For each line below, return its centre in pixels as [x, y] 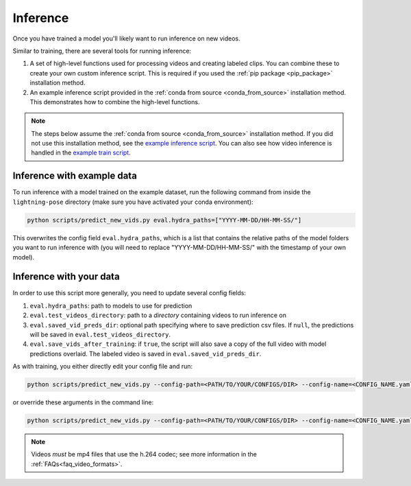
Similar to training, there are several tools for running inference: [102, 51]
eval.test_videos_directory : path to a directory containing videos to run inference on [158, 315]
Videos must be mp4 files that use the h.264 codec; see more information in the [144, 454]
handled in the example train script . [81, 153]
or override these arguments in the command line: [83, 402]
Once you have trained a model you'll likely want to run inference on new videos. [127, 38]
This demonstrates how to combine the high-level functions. [115, 102]
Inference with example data [75, 176]
